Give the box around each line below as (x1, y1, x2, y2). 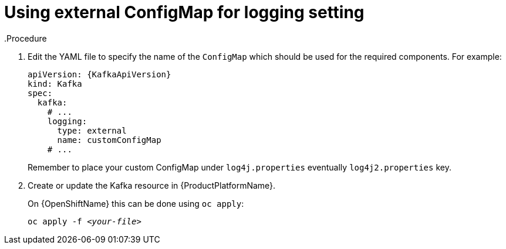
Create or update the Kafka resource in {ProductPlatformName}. (28, 180, 276, 190)
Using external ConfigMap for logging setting (4, 2, 365, 22)
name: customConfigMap (57, 135, 161, 145)
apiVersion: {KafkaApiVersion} (28, 69, 171, 79)
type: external (57, 125, 127, 135)
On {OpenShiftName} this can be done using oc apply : (28, 198, 244, 209)
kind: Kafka (28, 79, 82, 88)
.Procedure (4, 33, 47, 43)
